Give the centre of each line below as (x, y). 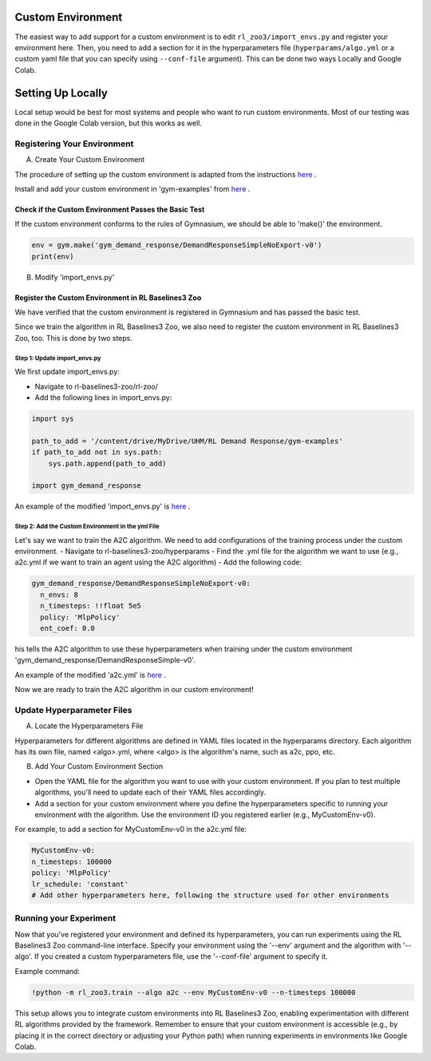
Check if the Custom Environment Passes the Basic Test (110, 209)
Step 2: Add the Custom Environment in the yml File (87, 527)
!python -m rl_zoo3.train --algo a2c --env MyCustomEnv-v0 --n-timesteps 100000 (194, 992)
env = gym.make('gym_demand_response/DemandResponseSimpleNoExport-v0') (177, 245)
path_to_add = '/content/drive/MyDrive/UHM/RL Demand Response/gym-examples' (187, 441)
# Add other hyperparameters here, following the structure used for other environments (211, 895)
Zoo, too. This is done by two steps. (74, 338)
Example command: (47, 971)
